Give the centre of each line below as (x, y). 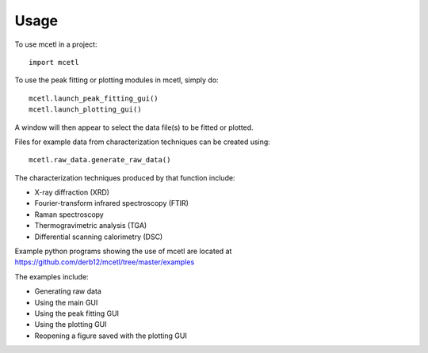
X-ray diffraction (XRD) (72, 192)
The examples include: (52, 276)
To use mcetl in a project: (56, 44)
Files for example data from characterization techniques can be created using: (143, 142)
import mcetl (54, 62)
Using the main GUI (66, 302)
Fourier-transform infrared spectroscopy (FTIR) (112, 203)
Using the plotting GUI (71, 325)
